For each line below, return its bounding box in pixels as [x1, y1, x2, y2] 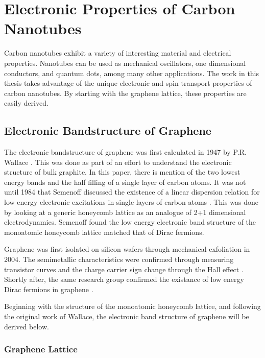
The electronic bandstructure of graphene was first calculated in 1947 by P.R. [4, 147, 247, 157]
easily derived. [4, 98, 49, 108]
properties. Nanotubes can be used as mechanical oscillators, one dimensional [4, 57, 246, 68]
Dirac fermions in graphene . [4, 283, 93, 294]
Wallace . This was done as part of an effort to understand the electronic [4, 156, 232, 167]
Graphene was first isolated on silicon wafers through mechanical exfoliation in [4, 244, 250, 254]
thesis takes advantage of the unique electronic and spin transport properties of [4, 78, 252, 88]
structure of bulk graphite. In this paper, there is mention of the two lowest [4, 166, 240, 177]
